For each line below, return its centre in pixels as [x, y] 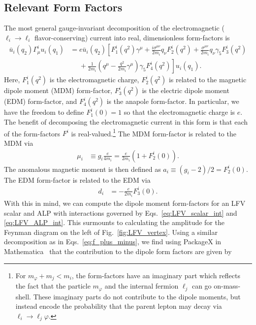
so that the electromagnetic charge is [179, 112]
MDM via [19, 143]
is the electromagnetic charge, [94, 80]
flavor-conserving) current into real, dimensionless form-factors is [132, 37]
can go [202, 286]
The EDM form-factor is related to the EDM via [77, 179]
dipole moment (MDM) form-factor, [58, 90]
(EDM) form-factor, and [41, 101]
